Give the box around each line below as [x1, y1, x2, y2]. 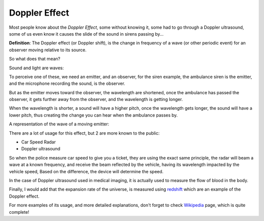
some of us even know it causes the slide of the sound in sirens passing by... [9, 31, 164, 37]
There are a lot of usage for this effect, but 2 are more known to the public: [9, 130, 160, 136]
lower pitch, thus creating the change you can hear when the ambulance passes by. [9, 112, 178, 118]
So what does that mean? [9, 56, 61, 62]
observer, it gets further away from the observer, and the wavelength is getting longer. [9, 97, 183, 102]
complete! [9, 209, 29, 215]
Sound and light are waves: [9, 65, 64, 71]
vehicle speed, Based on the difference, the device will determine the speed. [9, 168, 164, 174]
